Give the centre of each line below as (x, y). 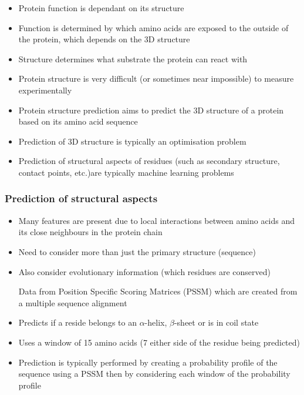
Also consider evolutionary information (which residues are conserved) (144, 271)
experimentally (45, 90)
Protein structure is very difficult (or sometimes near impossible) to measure (156, 78)
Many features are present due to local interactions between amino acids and (157, 220)
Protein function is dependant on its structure (101, 8)
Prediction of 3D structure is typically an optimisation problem (132, 141)
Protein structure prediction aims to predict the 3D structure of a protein (151, 110)
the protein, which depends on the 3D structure (104, 39)
